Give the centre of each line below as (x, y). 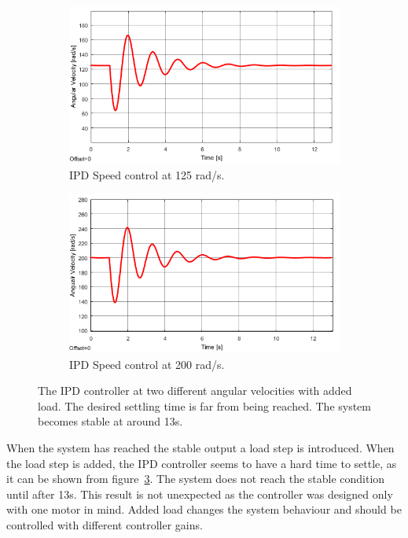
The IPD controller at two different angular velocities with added (195, 391)
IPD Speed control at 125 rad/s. (147, 175)
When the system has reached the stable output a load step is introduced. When (200, 448)
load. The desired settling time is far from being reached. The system (205, 405)
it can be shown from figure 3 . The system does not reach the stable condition (196, 479)
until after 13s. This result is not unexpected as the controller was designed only (200, 494)
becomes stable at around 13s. (110, 421)
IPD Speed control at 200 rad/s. (147, 364)
